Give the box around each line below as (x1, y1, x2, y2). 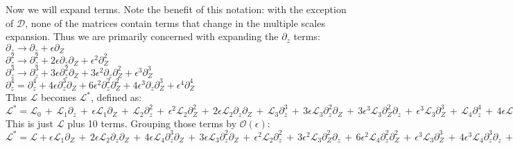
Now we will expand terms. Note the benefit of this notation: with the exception (6, 2, 347, 16)
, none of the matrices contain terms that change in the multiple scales (25, 15, 325, 30)
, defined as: (91, 90, 142, 104)
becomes (40, 90, 76, 104)
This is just (6, 115, 54, 130)
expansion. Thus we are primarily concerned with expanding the (6, 29, 279, 44)
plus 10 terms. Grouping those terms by (67, 115, 237, 130)
